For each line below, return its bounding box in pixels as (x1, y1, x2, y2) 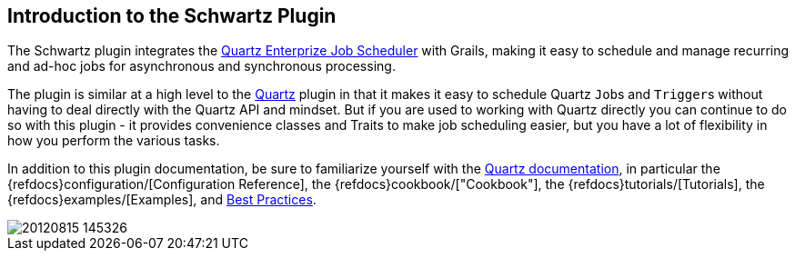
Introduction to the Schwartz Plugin (7, 5, 337, 27)
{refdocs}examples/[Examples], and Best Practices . (7, 192, 317, 208)
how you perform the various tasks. (7, 133, 220, 149)
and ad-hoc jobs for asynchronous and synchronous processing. (7, 58, 396, 74)
